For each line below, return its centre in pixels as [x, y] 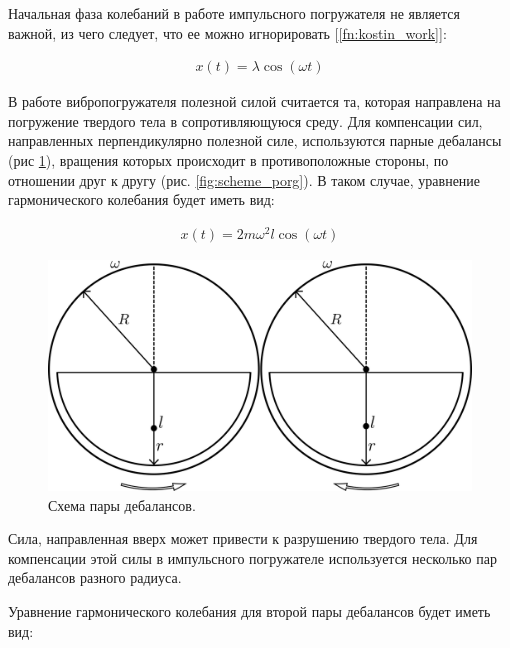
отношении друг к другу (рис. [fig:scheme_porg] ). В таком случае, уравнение [244, 179]
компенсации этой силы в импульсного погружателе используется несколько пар [252, 557]
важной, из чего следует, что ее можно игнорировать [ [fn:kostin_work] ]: [227, 32]
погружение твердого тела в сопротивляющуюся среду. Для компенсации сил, [245, 120]
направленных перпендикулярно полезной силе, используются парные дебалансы [255, 140]
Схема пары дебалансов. [122, 504]
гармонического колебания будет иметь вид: [141, 199]
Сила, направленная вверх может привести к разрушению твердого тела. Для [243, 538]
